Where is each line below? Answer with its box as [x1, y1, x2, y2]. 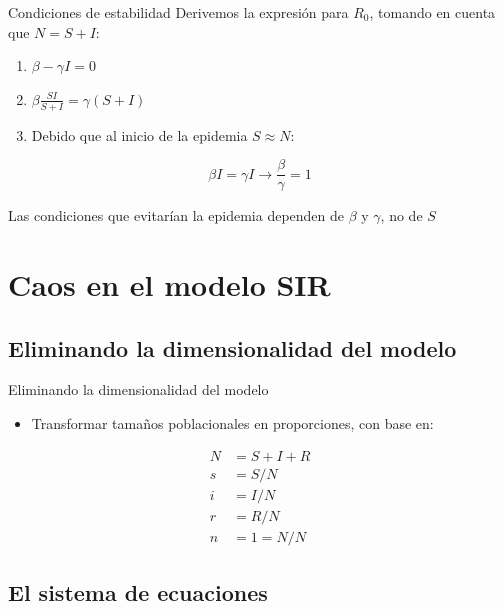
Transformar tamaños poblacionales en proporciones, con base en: [31, 413, 434, 434]
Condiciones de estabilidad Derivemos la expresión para [8, 2, 349, 22]
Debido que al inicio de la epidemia [31, 124, 248, 145]
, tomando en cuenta [369, 2, 496, 22]
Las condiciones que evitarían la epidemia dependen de [8, 205, 344, 226]
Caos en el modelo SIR [8, 264, 331, 305]
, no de [380, 205, 423, 226]
